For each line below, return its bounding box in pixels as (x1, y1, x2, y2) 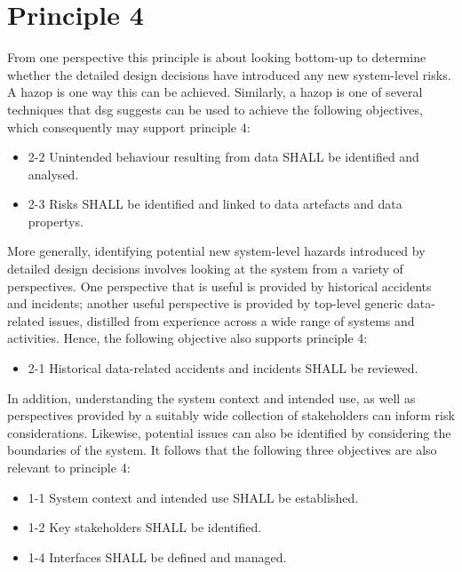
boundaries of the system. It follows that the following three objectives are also (7, 441, 437, 459)
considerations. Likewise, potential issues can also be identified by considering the (7, 423, 451, 441)
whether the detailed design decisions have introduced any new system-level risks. (7, 65, 451, 83)
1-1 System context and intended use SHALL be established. (28, 488, 359, 506)
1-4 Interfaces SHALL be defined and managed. (28, 547, 287, 566)
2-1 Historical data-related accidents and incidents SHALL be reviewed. (28, 359, 418, 377)
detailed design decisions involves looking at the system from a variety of (7, 259, 403, 278)
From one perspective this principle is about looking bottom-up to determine (7, 48, 426, 67)
